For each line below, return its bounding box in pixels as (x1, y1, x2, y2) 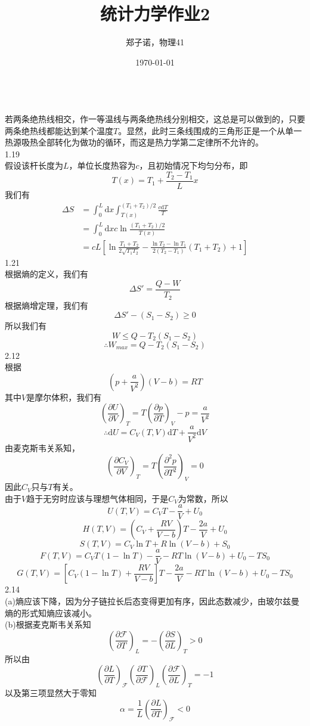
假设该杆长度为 (5, 159, 63, 172)
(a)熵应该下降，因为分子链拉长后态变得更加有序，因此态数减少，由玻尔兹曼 (5, 594, 299, 607)
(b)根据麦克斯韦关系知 (5, 618, 91, 631)
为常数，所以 (178, 492, 228, 504)
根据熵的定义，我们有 (5, 268, 88, 280)
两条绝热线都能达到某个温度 (5, 124, 113, 136)
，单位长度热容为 (69, 159, 136, 172)
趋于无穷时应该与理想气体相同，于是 (26, 492, 169, 504)
